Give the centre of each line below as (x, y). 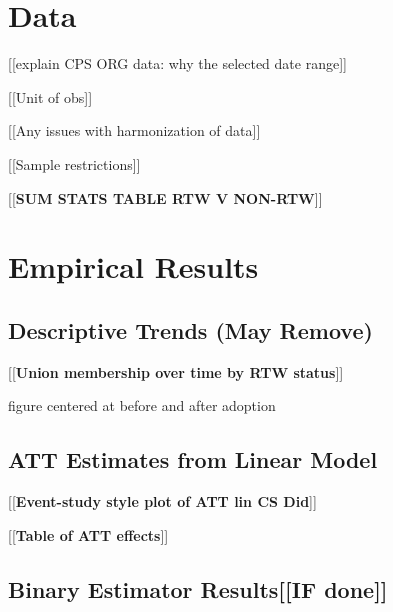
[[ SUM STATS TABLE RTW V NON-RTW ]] (165, 197)
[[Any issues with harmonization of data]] (134, 130)
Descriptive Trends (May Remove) (190, 329)
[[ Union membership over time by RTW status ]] (176, 371)
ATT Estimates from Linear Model (193, 459)
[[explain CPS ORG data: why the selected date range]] (177, 63)
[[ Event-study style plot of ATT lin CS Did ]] (162, 501)
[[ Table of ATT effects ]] (88, 534)
